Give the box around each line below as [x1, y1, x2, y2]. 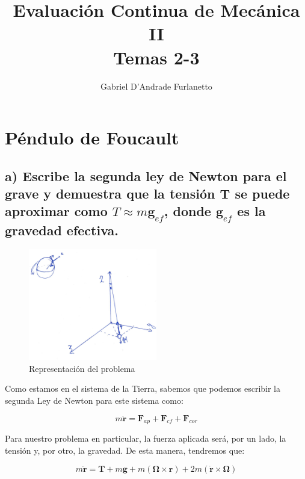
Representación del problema [29, 362, 135, 374]
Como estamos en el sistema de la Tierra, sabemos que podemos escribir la [5, 382, 281, 395]
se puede [235, 184, 290, 203]
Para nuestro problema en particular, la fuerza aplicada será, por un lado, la [5, 432, 286, 445]
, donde [164, 202, 211, 220]
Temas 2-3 [113, 45, 200, 69]
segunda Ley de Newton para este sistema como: [5, 394, 183, 407]
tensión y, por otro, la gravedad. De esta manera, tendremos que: [5, 444, 245, 457]
